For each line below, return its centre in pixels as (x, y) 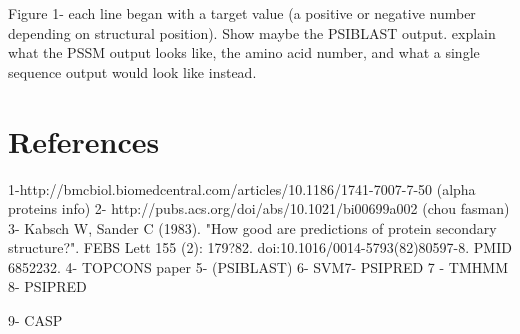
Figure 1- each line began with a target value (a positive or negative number (242, 13)
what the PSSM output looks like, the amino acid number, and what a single (244, 52)
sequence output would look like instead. (132, 71)
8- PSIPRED (47, 286)
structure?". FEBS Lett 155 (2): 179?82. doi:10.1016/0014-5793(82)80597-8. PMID (260, 247)
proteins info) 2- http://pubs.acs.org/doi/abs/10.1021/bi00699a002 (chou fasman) (259, 208)
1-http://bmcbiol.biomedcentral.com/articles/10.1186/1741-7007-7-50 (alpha (242, 188)
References (84, 140)
